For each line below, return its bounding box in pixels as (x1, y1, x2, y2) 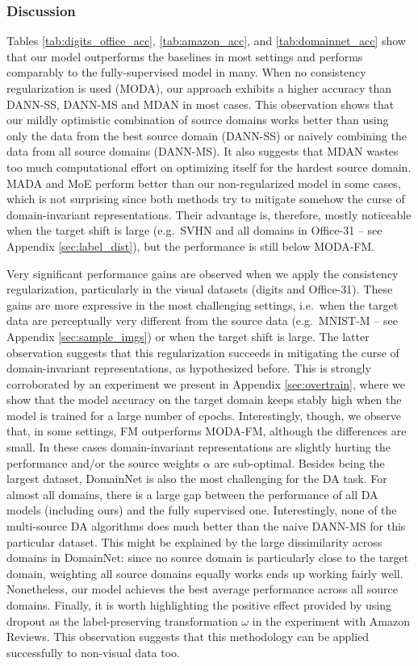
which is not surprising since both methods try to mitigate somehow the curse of (6, 190, 405, 207)
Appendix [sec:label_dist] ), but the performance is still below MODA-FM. (6, 237, 375, 254)
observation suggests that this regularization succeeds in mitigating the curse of (6, 343, 399, 360)
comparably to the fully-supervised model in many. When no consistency (6, 64, 366, 81)
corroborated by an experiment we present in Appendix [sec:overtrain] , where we (6, 375, 405, 392)
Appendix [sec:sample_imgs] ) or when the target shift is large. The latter (6, 327, 370, 344)
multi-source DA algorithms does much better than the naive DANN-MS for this (6, 518, 406, 535)
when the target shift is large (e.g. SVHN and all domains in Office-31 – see (6, 222, 382, 239)
